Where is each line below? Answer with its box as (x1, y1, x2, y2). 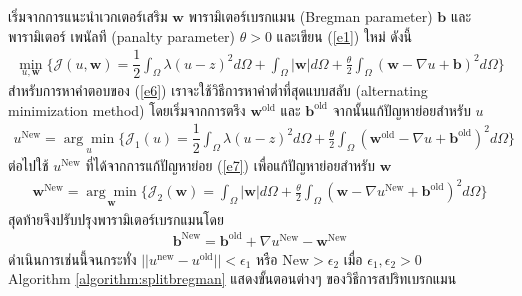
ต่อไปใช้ (8, 155, 49, 176)
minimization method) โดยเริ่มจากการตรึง (8, 99, 246, 120)
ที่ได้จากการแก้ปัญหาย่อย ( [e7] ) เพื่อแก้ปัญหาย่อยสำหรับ (85, 155, 376, 176)
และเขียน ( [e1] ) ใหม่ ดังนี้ (276, 25, 412, 46)
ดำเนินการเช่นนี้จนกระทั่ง (8, 248, 137, 269)
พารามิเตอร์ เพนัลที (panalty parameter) (8, 25, 236, 46)
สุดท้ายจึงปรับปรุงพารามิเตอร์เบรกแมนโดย (8, 208, 224, 229)
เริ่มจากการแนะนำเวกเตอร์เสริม (8, 6, 168, 26)
